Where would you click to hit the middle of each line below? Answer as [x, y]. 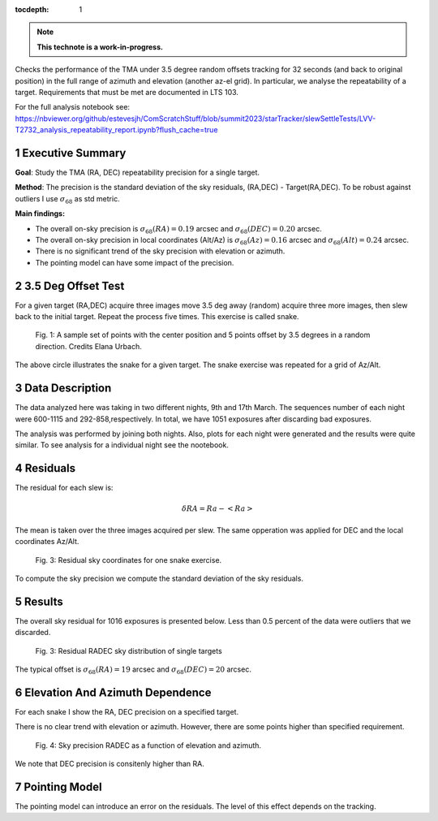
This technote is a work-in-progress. [100, 47]
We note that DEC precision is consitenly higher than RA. [109, 764]
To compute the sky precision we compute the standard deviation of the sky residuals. [159, 578]
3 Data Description [63, 389]
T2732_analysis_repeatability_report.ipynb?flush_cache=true [116, 130]
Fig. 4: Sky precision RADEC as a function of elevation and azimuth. [148, 745]
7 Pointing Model [58, 786]
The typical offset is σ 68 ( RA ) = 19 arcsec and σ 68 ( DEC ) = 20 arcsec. [133, 670]
